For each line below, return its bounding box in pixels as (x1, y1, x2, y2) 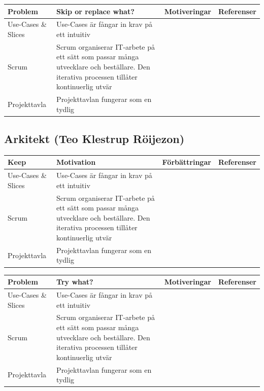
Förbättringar (162, 157, 211, 167)
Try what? (56, 276, 93, 287)
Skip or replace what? (56, 6, 135, 16)
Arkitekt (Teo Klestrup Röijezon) (4, 131, 185, 147)
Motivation (56, 157, 96, 167)
